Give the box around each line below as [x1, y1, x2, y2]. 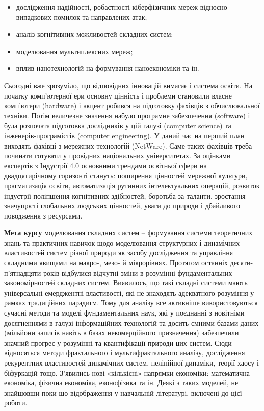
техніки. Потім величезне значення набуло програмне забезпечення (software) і [4, 110, 250, 120]
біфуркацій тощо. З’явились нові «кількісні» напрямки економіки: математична [4, 367, 250, 378]
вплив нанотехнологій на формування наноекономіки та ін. [16, 63, 199, 74]
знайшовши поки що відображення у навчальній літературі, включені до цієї [4, 387, 242, 398]
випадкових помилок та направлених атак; [16, 11, 147, 22]
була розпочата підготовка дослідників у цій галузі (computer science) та [4, 120, 231, 131]
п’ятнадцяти [4, 267, 41, 278]
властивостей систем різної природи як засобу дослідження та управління [4, 247, 233, 258]
